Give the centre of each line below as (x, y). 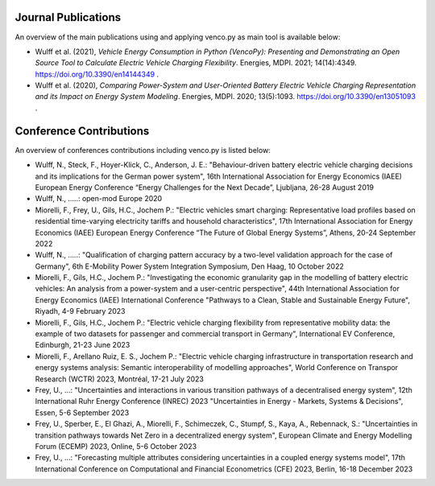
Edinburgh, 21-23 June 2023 (83, 345)
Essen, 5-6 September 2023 (82, 412)
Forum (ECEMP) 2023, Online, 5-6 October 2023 (116, 446)
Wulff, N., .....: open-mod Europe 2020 (99, 199)
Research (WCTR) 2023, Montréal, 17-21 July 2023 (120, 379)
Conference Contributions (82, 131)
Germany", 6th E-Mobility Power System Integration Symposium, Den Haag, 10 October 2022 (189, 266)
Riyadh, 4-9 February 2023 (80, 311)
